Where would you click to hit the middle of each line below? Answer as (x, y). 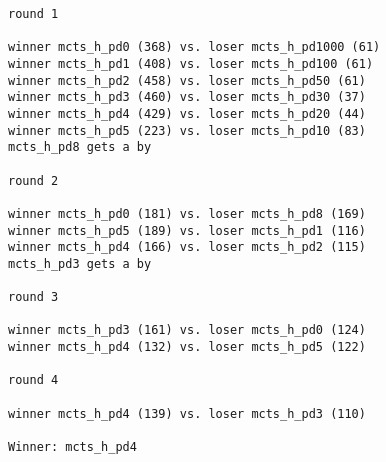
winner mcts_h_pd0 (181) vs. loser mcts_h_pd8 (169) (187, 213)
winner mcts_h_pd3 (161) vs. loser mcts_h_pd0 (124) (187, 330)
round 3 (33, 297)
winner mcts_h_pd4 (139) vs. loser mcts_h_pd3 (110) (187, 413)
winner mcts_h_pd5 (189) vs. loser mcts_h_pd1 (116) (187, 230)
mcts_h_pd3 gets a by (80, 263)
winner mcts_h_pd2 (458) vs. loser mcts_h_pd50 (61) (187, 80)
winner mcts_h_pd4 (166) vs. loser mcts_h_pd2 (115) (187, 247)
